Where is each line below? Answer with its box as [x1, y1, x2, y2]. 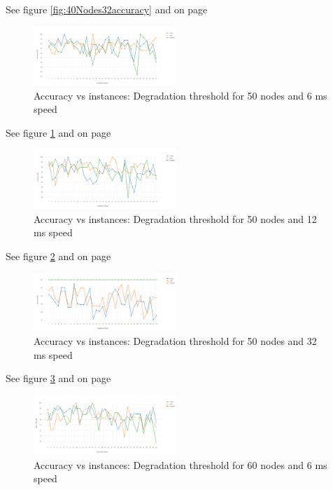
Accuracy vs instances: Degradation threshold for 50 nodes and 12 [34, 211, 317, 226]
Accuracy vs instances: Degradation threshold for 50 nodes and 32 [34, 333, 317, 348]
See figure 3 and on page [6, 371, 111, 386]
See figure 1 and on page [6, 125, 111, 139]
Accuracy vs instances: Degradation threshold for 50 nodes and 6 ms [34, 88, 327, 102]
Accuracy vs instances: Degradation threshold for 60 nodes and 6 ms [34, 457, 327, 472]
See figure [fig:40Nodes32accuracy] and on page [6, 2, 208, 16]
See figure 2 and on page [6, 249, 111, 264]
